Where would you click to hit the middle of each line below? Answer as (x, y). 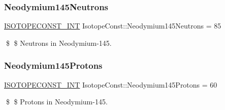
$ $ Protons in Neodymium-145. (57, 102)
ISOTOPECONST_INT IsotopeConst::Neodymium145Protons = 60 (111, 84)
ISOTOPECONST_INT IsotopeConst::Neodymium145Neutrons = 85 (113, 26)
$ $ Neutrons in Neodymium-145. (59, 43)
